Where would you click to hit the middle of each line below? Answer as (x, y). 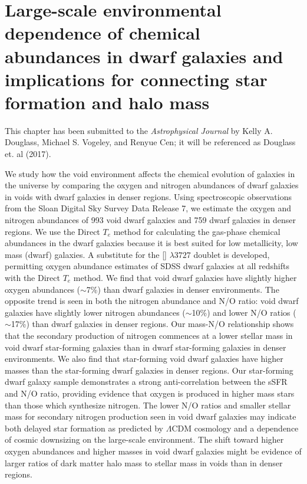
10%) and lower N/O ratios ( (244, 312)
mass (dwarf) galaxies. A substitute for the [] (86, 254)
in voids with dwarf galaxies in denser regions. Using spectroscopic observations (148, 196)
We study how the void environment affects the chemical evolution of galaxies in (150, 173)
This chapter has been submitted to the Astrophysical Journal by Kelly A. (139, 130)
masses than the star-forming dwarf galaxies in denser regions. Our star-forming (149, 370)
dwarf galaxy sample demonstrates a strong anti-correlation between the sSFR (146, 382)
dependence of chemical (103, 33)
